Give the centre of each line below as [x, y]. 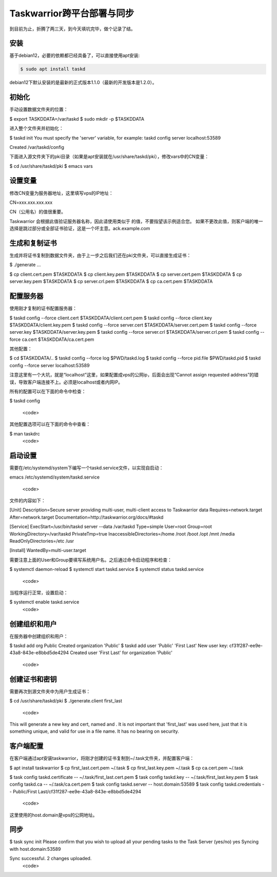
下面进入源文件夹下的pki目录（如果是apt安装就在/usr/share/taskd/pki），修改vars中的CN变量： [109, 157]
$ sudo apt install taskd [53, 69]
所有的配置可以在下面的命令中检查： [48, 392]
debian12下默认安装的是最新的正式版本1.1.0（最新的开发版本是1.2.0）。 [83, 83]
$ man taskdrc [25, 433]
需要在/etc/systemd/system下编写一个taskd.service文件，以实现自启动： [86, 468]
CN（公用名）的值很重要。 [38, 212]
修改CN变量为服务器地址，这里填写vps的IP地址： [62, 193]
